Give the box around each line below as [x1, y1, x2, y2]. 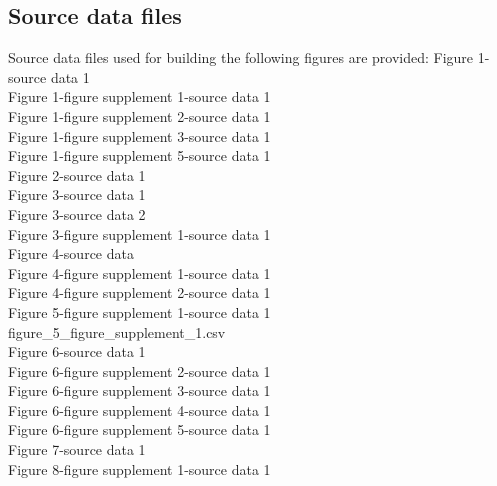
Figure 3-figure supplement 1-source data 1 [8, 223, 271, 244]
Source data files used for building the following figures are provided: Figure [8, 47, 474, 68]
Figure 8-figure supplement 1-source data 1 [8, 458, 271, 479]
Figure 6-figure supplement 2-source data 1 [8, 360, 271, 381]
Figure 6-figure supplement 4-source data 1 [8, 399, 271, 420]
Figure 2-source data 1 [8, 164, 146, 185]
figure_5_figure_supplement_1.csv [8, 321, 226, 342]
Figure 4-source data [8, 243, 134, 264]
